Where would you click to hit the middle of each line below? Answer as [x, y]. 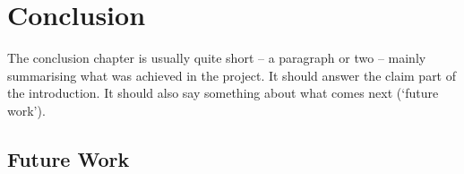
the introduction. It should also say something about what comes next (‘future [223, 93]
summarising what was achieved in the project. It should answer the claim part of [232, 75]
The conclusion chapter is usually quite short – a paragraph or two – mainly [217, 58]
